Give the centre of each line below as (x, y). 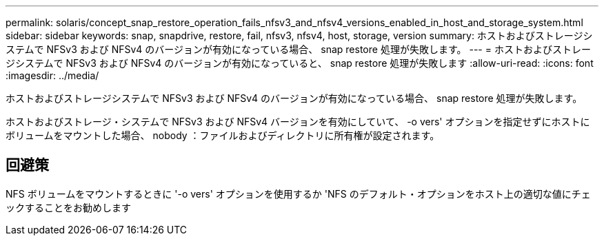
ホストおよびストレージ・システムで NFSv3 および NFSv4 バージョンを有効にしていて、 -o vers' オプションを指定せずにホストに (298, 122)
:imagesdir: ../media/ (52, 75)
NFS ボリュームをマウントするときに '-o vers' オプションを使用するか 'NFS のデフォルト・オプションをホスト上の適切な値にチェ (298, 193)
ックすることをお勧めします (68, 207)
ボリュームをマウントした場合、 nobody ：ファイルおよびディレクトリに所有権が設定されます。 (223, 135)
